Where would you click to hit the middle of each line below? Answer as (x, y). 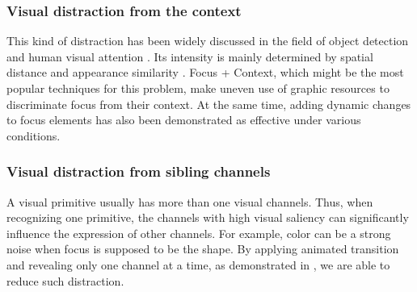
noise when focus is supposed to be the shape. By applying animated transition (203, 249)
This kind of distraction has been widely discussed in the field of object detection (208, 41)
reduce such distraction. (65, 280)
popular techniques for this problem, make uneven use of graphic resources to (198, 88)
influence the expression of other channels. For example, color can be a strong (199, 233)
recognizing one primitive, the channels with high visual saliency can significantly (208, 217)
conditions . (34, 135)
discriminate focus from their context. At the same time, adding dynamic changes (209, 104)
